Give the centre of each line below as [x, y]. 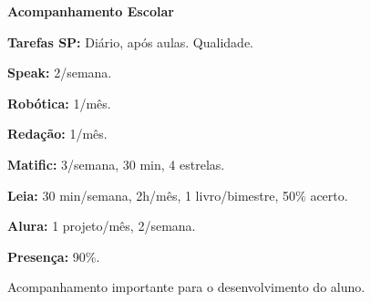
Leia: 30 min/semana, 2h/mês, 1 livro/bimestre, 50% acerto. [178, 195]
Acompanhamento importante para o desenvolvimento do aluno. [186, 287]
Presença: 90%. [54, 256]
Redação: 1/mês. [57, 134]
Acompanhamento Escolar [91, 11]
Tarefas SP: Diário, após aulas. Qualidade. [130, 42]
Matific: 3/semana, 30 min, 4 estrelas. [116, 164]
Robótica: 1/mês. [59, 103]
